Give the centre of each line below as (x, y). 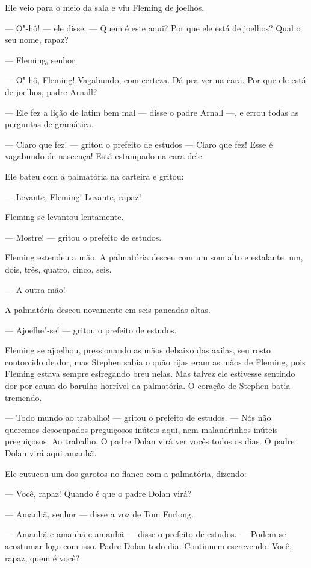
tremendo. (23, 397)
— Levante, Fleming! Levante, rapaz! (73, 196)
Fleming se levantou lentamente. (64, 217)
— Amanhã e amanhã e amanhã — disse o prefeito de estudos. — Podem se (146, 534)
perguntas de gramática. (49, 124)
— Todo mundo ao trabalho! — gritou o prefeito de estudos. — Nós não (138, 418)
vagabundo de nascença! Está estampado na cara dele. (105, 156)
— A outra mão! (35, 289)
